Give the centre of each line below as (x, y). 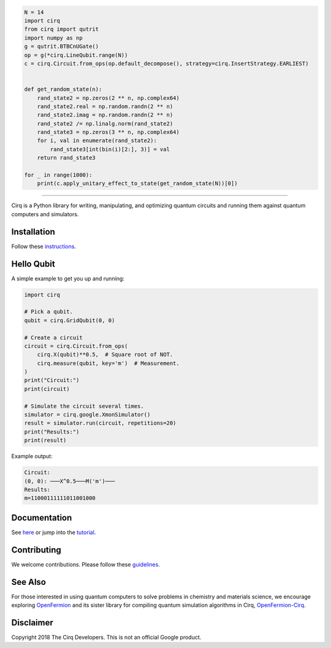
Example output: (32, 456)
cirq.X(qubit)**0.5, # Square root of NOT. (105, 355)
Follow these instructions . (44, 246)
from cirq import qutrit (62, 29)
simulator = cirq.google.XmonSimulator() (87, 415)
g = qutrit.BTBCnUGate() (62, 47)
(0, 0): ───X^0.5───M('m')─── (70, 481)
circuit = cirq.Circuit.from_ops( (76, 346)
